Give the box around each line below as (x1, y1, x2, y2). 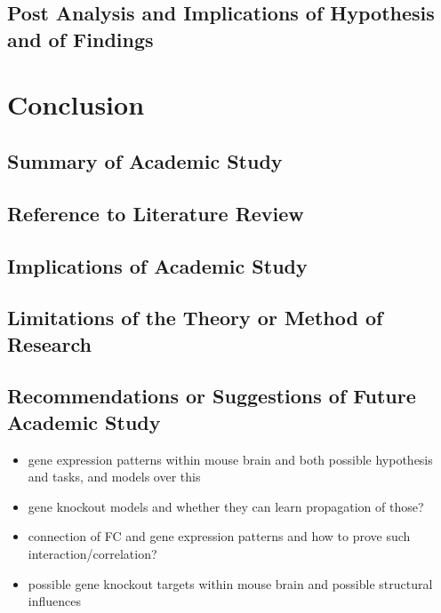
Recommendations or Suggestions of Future (7, 382, 416, 410)
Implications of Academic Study (7, 251, 308, 279)
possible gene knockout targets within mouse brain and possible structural (28, 574, 433, 593)
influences (28, 592, 81, 610)
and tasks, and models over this (28, 467, 201, 486)
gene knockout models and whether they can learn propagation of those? (28, 497, 424, 515)
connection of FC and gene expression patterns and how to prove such (28, 527, 411, 545)
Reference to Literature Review (7, 199, 304, 227)
